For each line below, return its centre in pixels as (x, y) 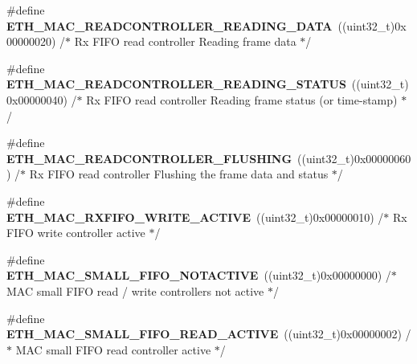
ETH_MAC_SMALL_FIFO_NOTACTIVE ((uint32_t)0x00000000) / (199, 275)
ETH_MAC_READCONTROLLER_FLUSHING (149, 158)
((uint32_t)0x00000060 (354, 158)
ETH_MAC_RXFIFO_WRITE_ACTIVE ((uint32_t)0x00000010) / (195, 217)
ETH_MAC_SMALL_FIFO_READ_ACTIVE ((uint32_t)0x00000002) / (209, 334)
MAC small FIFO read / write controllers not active (135, 290)
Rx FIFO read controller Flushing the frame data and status (179, 174)
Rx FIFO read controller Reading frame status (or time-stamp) (242, 99)
